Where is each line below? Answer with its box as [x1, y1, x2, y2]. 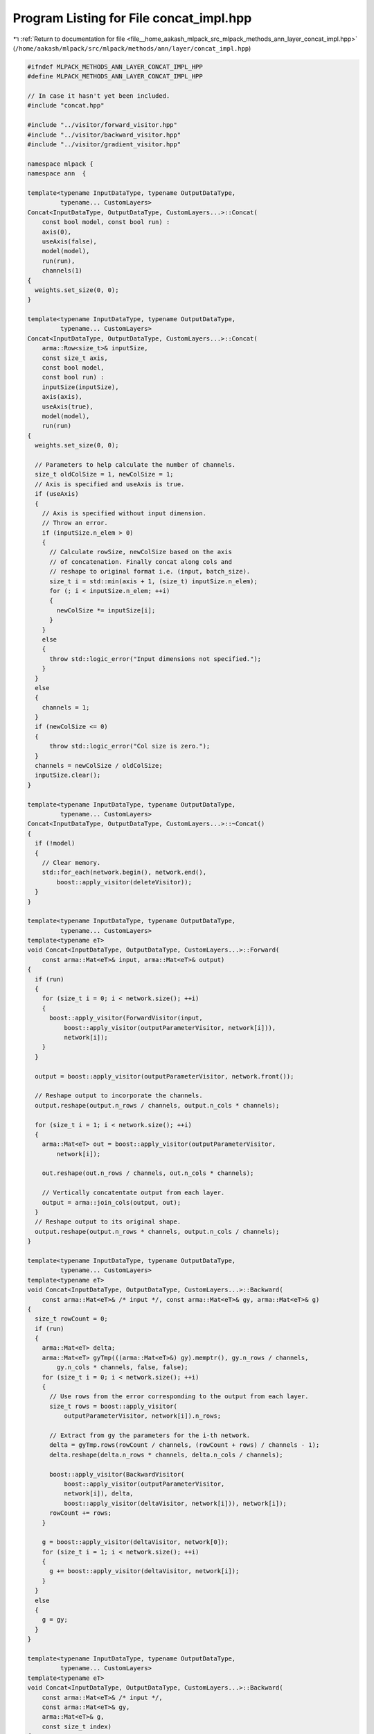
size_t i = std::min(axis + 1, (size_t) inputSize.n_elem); [49, 577, 258, 585]
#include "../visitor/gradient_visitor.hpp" [27, 141, 181, 148]
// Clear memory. [42, 859, 101, 866]
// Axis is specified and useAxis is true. [35, 480, 185, 488]
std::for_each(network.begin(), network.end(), [42, 868, 207, 877]
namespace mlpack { [27, 160, 93, 168]
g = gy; [42, 1616, 69, 1624]
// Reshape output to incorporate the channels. [35, 1092, 204, 1099]
